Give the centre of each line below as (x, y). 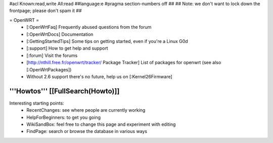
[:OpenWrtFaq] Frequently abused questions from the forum (89, 27)
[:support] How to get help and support (67, 49)
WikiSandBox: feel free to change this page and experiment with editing (101, 124)
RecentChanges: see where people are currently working (86, 110)
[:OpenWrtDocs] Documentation (60, 34)
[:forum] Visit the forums (52, 55)
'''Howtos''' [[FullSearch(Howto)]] (64, 91)
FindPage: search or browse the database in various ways (87, 131)
